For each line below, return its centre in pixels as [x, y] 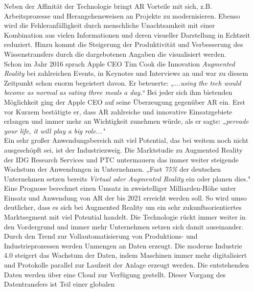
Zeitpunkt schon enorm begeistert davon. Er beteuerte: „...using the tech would [123, 82]
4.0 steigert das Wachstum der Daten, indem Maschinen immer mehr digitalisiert [126, 255]
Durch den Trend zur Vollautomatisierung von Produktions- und [101, 236]
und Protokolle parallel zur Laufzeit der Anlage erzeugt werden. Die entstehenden [127, 265]
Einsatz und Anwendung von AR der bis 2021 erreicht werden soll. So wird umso [125, 197]
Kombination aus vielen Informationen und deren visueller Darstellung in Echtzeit [127, 34]
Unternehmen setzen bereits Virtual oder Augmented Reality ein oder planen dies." [127, 178]
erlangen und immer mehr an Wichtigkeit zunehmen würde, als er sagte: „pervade [127, 121]
